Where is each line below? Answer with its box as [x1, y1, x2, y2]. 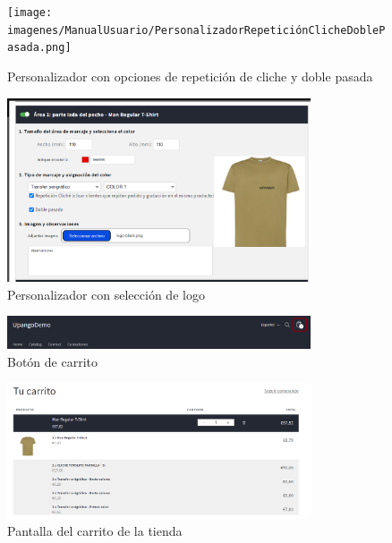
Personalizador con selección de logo [7, 284, 205, 303]
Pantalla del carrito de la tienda [7, 522, 183, 540]
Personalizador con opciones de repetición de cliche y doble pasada [7, 66, 373, 85]
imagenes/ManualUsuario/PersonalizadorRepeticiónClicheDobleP [7, 23, 386, 37]
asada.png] [7, 41, 72, 55]
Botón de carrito [7, 352, 98, 370]
